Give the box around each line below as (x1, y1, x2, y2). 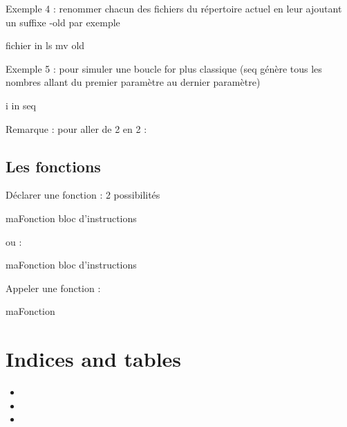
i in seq (6, 98, 37, 112)
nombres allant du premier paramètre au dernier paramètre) (6, 75, 261, 89)
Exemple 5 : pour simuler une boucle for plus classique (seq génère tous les (6, 61, 322, 75)
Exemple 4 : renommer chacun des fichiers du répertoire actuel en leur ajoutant (6, 1, 342, 15)
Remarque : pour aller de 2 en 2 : (6, 121, 147, 136)
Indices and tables (6, 345, 182, 373)
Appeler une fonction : (6, 280, 101, 295)
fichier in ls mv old (6, 38, 85, 53)
